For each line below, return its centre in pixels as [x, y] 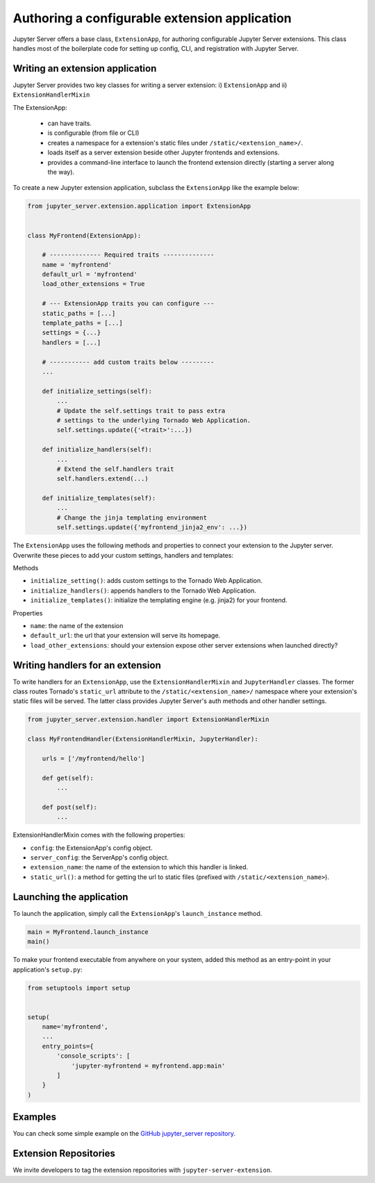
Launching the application [70, 897]
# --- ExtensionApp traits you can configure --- [128, 304]
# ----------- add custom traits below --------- [128, 362]
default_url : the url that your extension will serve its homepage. [125, 636]
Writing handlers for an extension [87, 665]
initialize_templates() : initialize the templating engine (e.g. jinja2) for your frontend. [159, 600]
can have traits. [69, 123]
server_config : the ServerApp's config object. [100, 858]
